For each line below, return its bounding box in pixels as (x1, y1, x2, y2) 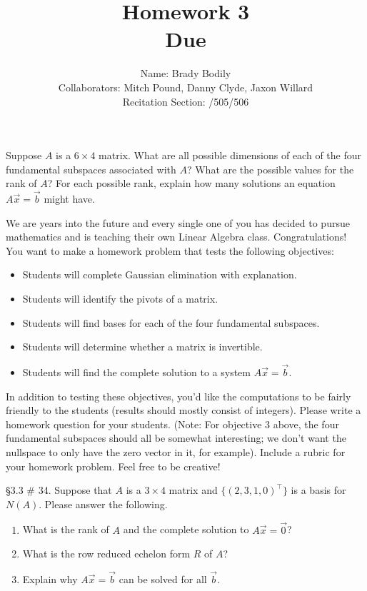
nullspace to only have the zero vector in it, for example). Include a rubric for (6, 445, 346, 460)
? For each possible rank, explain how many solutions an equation (47, 176, 336, 191)
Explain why (22, 572, 78, 587)
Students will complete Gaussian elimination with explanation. (22, 267, 297, 282)
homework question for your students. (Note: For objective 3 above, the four (6, 416, 339, 431)
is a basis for (291, 483, 346, 497)
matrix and (169, 483, 218, 497)
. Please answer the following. (39, 496, 168, 511)
